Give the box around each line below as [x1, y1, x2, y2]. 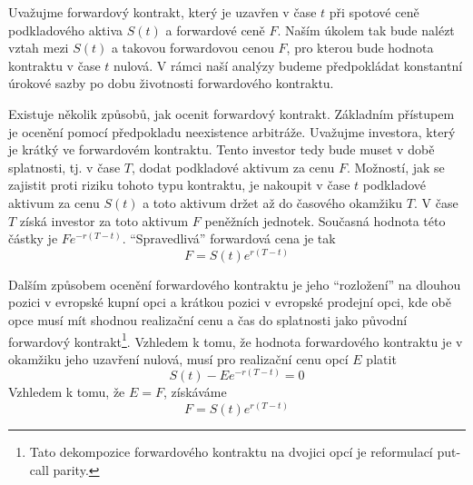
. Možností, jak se [346, 157, 445, 176]
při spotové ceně [329, 3, 419, 21]
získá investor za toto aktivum [19, 211, 189, 230]
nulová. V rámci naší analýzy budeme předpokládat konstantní [113, 55, 463, 74]
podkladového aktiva [8, 20, 123, 39]
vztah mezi [8, 38, 69, 57]
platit [366, 349, 397, 368]
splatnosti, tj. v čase [8, 157, 121, 176]
